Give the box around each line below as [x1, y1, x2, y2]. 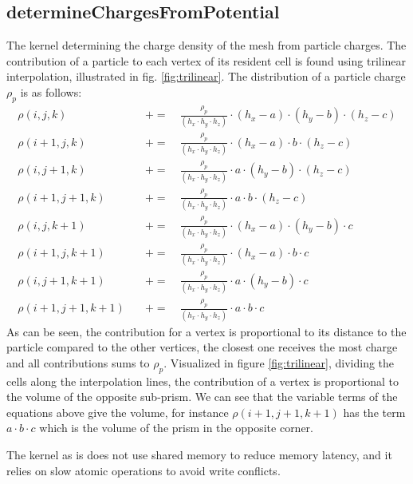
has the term [343, 403, 406, 420]
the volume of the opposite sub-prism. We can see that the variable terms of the [6, 388, 398, 405]
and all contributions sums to [6, 354, 150, 371]
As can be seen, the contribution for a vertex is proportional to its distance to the [6, 323, 407, 339]
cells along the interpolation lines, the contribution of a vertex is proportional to [6, 372, 399, 389]
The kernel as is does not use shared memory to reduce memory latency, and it [6, 446, 392, 463]
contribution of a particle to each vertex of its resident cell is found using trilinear [6, 52, 407, 69]
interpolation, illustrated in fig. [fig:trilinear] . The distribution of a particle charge [6, 68, 406, 85]
